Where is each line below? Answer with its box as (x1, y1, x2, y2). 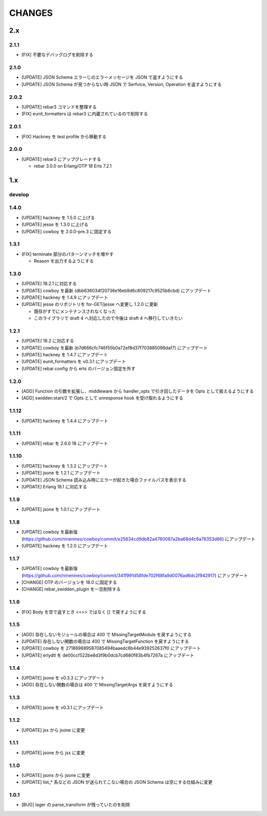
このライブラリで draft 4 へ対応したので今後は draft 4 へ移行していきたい (34, 315, 183, 321)
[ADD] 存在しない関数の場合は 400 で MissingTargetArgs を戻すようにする (21, 682, 173, 688)
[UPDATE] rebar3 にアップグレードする (21, 156, 101, 162)
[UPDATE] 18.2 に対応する (21, 338, 74, 344)
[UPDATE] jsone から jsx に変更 (21, 750, 85, 756)
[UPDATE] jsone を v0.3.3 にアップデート (21, 674, 105, 680)
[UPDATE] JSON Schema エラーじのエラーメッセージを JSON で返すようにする (21, 74, 183, 80)
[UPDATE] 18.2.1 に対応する (21, 281, 77, 287)
